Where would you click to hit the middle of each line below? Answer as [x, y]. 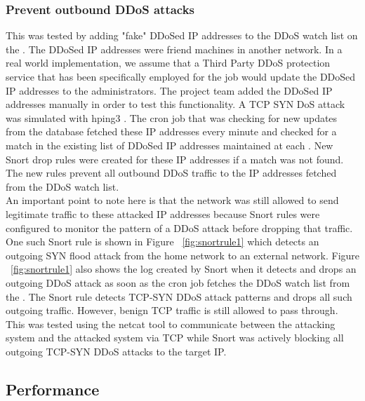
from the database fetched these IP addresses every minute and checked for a [171, 131]
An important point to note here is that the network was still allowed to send [172, 200]
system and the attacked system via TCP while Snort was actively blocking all [175, 338]
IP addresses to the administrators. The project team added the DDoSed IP [169, 90]
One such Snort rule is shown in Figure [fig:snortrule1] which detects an [162, 242]
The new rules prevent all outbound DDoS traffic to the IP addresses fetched [171, 173]
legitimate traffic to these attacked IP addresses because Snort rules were [163, 213]
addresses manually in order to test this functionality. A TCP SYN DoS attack [175, 104]
